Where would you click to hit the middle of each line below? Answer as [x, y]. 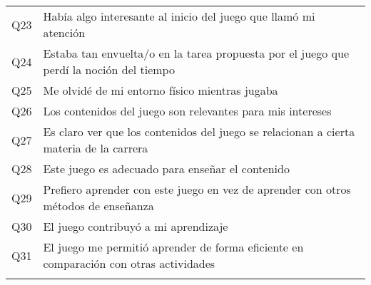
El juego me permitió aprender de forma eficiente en [173, 247]
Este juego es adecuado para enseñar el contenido [166, 169]
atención [64, 32]
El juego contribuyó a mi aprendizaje [136, 226]
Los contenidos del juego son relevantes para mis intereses [187, 111]
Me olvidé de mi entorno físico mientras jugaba [161, 90]
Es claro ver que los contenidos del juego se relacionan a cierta [199, 131]
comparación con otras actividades [129, 263]
